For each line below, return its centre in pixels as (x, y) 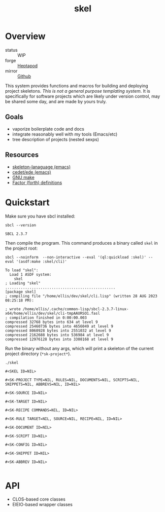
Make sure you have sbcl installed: (40, 216)
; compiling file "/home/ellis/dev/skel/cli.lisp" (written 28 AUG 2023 (81, 296)
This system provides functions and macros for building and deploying (77, 86)
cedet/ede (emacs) (32, 172)
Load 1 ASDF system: (31, 274)
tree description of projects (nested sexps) (56, 139)
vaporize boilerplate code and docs (48, 129)
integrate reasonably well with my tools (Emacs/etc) (65, 134)
